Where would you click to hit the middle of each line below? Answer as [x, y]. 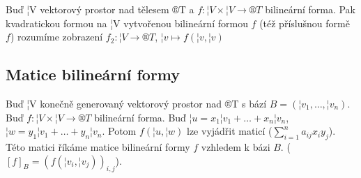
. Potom [119, 131]
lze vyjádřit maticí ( [230, 131]
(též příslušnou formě [305, 23]
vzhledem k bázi [236, 146]
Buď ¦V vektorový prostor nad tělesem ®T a [100, 9]
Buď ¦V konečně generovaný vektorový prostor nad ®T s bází [136, 103]
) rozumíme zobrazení [56, 37]
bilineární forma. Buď [140, 117]
